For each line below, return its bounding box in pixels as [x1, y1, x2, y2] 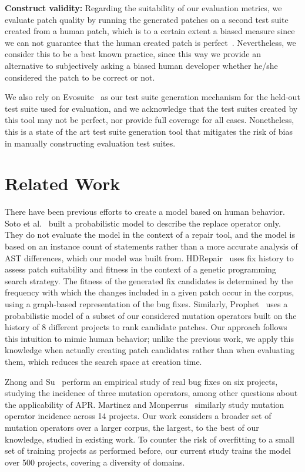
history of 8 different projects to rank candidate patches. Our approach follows [5, 321, 287, 333]
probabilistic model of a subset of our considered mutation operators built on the [5, 309, 297, 321]
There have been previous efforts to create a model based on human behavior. [5, 205, 285, 218]
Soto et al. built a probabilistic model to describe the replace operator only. [5, 217, 281, 229]
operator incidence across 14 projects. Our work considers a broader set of [5, 410, 272, 422]
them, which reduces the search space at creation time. [5, 355, 202, 367]
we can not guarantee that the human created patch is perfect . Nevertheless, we [5, 36, 296, 48]
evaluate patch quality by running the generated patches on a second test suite [5, 13, 289, 25]
